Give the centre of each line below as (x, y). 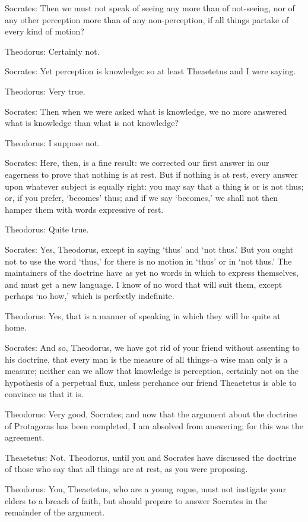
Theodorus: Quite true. (47, 229)
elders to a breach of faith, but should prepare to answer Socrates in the (136, 500)
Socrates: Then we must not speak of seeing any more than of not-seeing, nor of (150, 8)
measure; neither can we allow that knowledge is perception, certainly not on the (152, 371)
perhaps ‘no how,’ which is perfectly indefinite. (90, 296)
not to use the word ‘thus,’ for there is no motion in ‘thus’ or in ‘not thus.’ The (148, 261)
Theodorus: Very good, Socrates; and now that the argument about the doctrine (151, 414)
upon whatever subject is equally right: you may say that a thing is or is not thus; (154, 186)
